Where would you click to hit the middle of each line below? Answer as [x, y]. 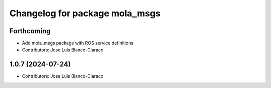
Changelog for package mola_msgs [85, 13]
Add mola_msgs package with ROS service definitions [78, 43]
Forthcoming [30, 31]
